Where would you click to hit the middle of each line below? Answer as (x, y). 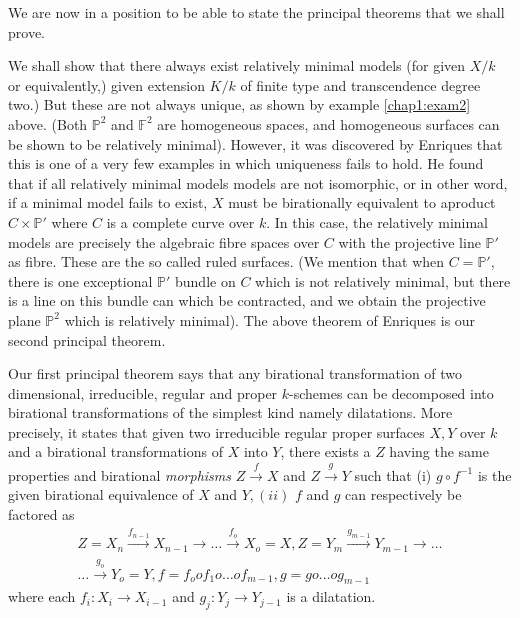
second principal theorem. (87, 339)
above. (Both (48, 123)
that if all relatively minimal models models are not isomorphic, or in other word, (258, 182)
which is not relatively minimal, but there (383, 280)
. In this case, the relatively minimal (377, 221)
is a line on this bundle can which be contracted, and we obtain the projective (247, 300)
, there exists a (325, 451)
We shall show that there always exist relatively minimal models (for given (237, 65)
